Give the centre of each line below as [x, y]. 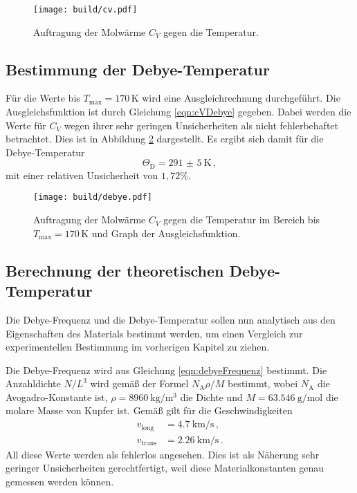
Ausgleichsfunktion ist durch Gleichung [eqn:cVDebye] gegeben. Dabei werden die [178, 112]
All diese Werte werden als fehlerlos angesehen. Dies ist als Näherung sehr [163, 454]
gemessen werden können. [60, 481]
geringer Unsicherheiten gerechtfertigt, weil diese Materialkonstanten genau [165, 468]
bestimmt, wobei [263, 383]
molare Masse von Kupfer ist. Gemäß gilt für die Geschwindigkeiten [149, 410]
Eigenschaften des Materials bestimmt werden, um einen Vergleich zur [154, 333]
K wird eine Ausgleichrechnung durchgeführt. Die [236, 98]
